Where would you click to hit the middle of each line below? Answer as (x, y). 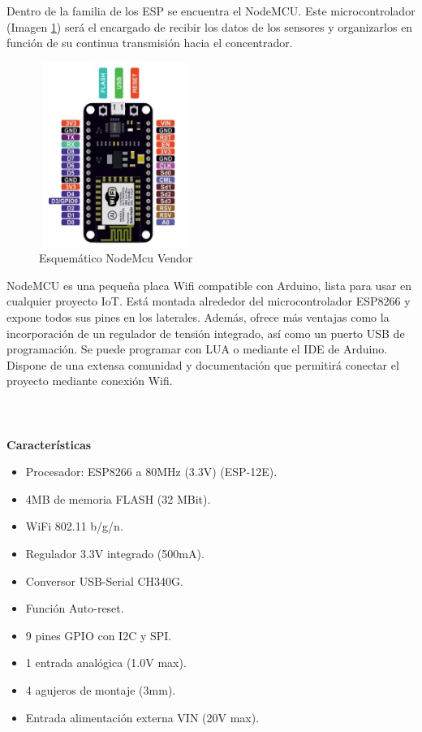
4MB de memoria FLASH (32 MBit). (118, 498)
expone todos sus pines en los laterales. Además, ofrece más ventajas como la (198, 316)
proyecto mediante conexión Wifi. (90, 381)
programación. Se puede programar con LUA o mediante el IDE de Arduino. (197, 349)
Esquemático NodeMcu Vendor (116, 258)
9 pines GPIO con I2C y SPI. (99, 635)
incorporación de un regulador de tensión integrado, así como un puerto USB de (206, 333)
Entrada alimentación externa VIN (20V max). (142, 717)
